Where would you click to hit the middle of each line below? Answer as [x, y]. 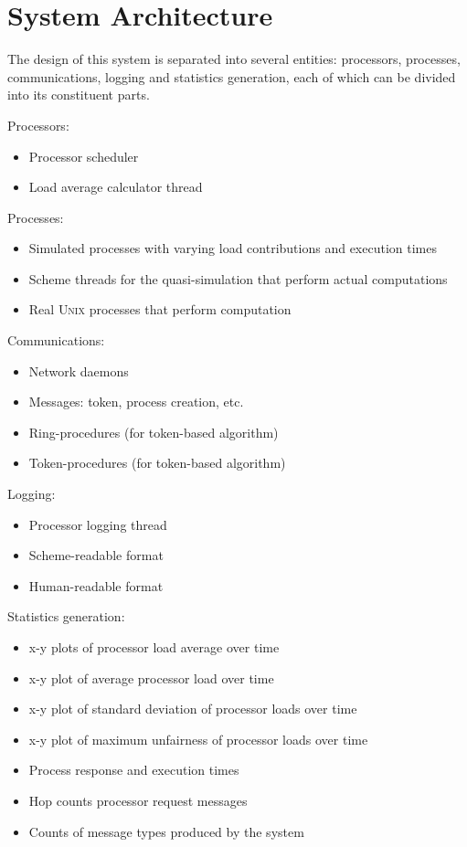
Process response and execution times [134, 770]
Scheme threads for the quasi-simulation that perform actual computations [238, 278]
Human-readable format [96, 585]
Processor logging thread [98, 524]
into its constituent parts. [79, 95]
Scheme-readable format [96, 555]
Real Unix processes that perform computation [160, 309]
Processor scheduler [84, 156]
